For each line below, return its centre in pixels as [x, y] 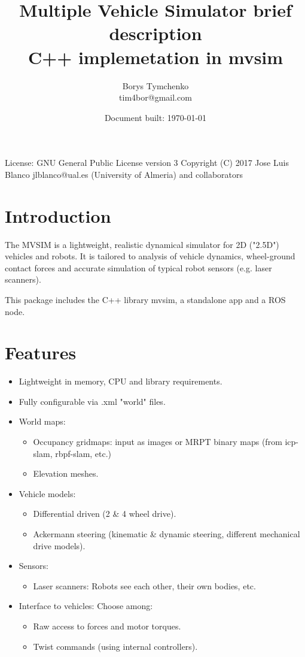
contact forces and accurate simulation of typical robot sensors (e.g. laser [138, 267]
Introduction [58, 215]
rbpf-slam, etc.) [83, 453]
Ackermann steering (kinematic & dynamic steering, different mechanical [167, 534]
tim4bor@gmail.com [155, 97]
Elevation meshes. [66, 473]
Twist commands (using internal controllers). [115, 646]
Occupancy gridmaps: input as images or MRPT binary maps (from [158, 442]
